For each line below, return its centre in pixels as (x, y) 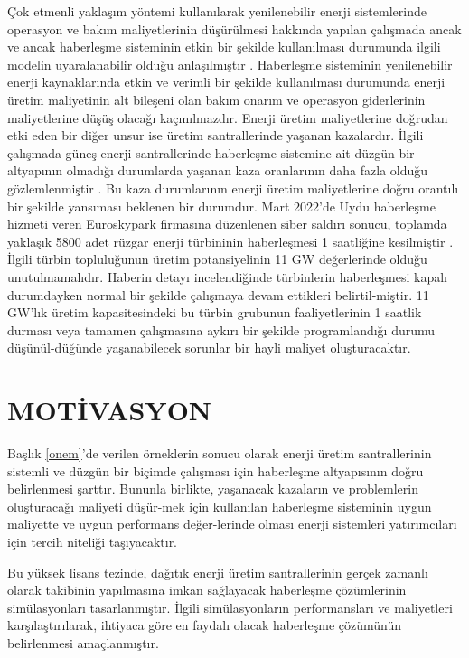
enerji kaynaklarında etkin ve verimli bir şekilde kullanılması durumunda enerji (226, 82)
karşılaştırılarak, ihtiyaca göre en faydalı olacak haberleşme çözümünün (205, 625)
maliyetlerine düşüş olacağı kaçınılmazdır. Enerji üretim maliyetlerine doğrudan (228, 117)
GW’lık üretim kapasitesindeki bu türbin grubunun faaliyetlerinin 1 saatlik (215, 312)
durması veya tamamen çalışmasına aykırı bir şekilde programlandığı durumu (221, 329)
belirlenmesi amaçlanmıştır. (83, 642)
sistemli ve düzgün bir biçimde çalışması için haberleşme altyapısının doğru (216, 470)
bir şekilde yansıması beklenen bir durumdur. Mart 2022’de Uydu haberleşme (221, 206)
